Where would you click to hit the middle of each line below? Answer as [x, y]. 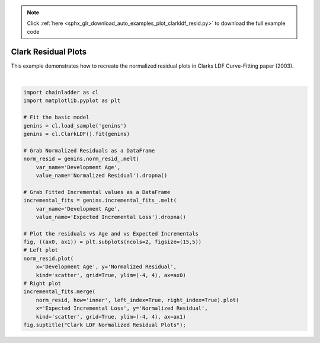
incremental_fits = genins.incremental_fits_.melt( [100, 201]
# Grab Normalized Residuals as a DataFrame [89, 150]
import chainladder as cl [61, 93]
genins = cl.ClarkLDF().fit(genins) [77, 134]
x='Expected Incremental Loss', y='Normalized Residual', [122, 308]
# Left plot [41, 250]
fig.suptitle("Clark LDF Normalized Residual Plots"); [105, 325]
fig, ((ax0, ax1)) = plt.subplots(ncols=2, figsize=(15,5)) [113, 242]
